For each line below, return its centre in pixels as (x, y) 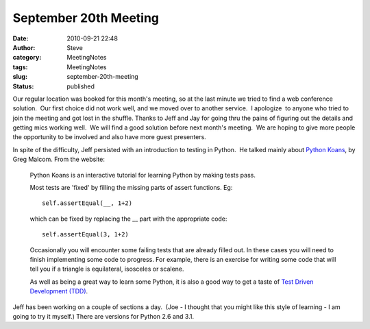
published (81, 86)
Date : (21, 38)
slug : (20, 77)
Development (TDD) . (59, 291)
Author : (24, 47)
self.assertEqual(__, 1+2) (87, 203)
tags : (20, 67)
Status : (23, 86)
